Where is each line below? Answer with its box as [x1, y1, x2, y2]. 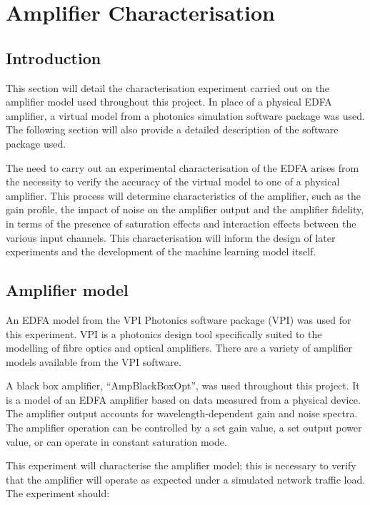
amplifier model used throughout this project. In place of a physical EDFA [6, 94, 332, 109]
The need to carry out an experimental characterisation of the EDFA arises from [6, 160, 359, 175]
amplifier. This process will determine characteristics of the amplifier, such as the [6, 188, 361, 203]
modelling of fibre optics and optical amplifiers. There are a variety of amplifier [6, 340, 352, 355]
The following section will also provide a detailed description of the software [6, 122, 339, 137]
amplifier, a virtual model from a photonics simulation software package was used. [6, 108, 365, 123]
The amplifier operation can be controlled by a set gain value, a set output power [6, 420, 362, 435]
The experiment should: [6, 486, 110, 501]
